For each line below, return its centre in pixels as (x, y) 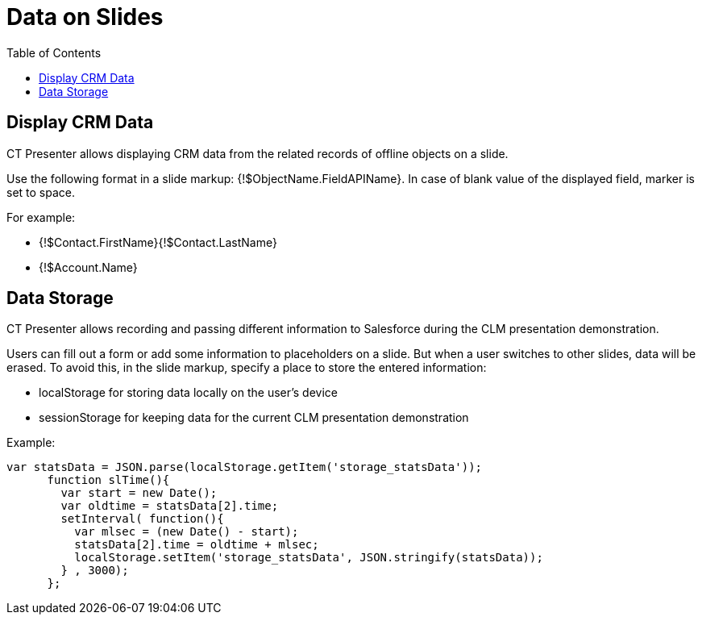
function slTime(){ (108, 480)
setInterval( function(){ (142, 519)
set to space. (41, 192)
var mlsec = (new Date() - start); (187, 532)
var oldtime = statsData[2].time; (170, 506)
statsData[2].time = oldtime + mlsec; (197, 545)
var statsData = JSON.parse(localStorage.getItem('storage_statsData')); (245, 467)
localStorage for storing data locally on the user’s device (188, 393)
